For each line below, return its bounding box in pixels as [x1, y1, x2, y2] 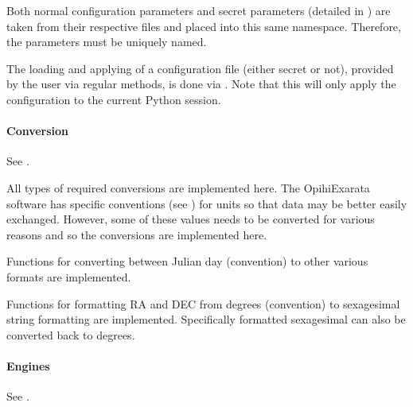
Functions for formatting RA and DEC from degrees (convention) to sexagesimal [6, 295, 400, 312]
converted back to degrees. [6, 326, 135, 343]
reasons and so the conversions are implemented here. [6, 226, 267, 242]
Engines [6, 357, 50, 374]
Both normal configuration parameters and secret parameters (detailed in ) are [6, 2, 391, 18]
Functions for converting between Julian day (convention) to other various [6, 253, 368, 269]
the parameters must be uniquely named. [6, 33, 207, 50]
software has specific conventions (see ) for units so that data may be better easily [6, 195, 407, 211]
